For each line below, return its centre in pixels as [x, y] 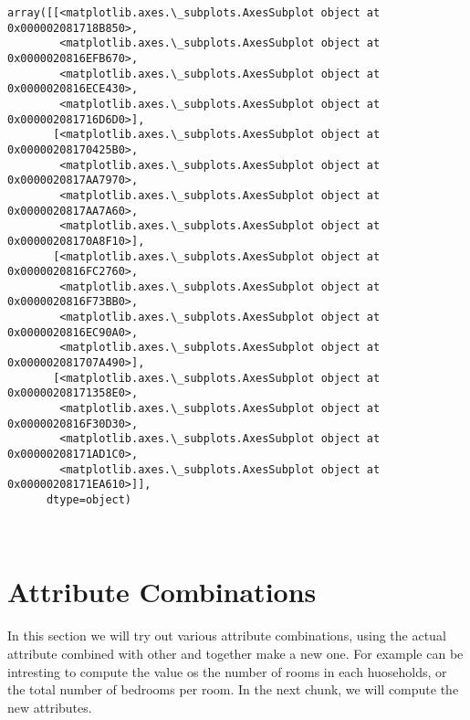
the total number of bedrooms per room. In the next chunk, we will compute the [233, 689]
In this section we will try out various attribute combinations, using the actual [227, 635]
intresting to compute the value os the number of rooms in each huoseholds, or [227, 671]
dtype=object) [89, 500]
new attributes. [50, 707]
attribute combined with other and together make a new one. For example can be [235, 653]
